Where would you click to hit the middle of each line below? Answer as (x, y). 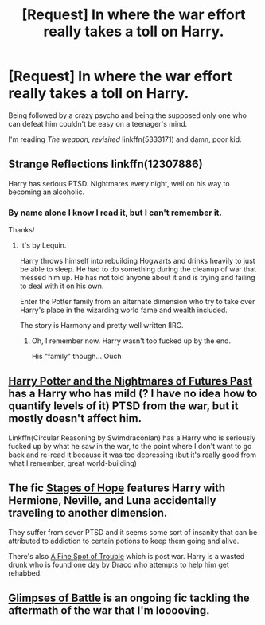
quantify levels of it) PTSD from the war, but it (123, 406)
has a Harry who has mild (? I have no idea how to (133, 394)
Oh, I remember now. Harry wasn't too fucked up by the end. (131, 341)
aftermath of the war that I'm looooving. (109, 611)
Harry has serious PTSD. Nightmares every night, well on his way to (119, 183)
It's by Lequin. (43, 245)
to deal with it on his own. (62, 286)
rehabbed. (25, 573)
